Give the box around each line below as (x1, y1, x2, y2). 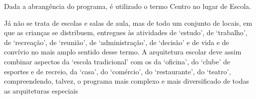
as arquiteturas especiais (4, 85, 78, 96)
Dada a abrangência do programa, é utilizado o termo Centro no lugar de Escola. (4, 1, 251, 11)
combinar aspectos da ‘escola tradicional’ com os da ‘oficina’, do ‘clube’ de (4, 56, 230, 66)
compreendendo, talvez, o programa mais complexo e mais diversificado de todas (4, 76, 249, 86)
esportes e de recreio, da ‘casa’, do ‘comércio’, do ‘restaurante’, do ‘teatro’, (4, 66, 231, 76)
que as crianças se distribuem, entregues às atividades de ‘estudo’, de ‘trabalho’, (4, 27, 248, 38)
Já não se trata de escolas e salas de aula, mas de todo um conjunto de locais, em (4, 17, 253, 28)
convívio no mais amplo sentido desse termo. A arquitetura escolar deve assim (4, 47, 242, 57)
